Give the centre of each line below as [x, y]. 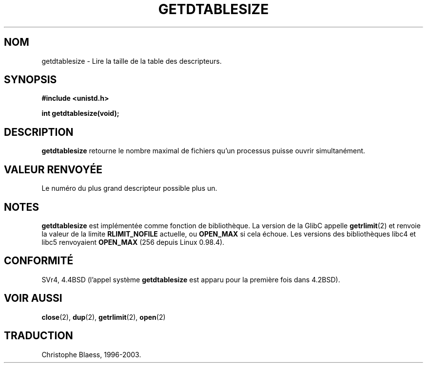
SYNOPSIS [30, 80]
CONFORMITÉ [39, 261]
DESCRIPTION [39, 132]
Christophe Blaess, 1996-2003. [91, 354]
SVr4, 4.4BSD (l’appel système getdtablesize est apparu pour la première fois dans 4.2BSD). [191, 279]
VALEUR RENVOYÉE [53, 169]
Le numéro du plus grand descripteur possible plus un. [129, 188]
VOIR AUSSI [33, 298]
